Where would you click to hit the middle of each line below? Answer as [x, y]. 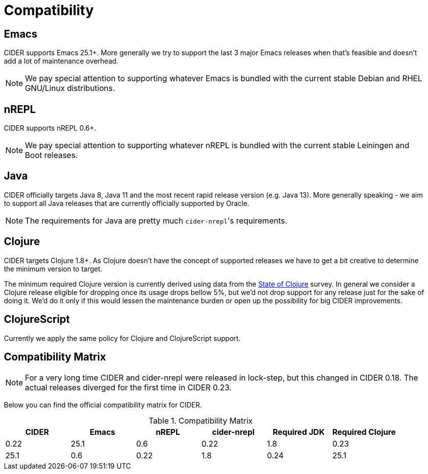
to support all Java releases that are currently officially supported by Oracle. [127, 203]
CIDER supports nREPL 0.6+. [50, 128]
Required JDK [299, 432]
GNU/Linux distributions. [70, 88]
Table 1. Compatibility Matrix [201, 421]
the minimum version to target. [53, 269]
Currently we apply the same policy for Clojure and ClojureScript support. [122, 338]
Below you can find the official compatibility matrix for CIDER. [103, 405]
